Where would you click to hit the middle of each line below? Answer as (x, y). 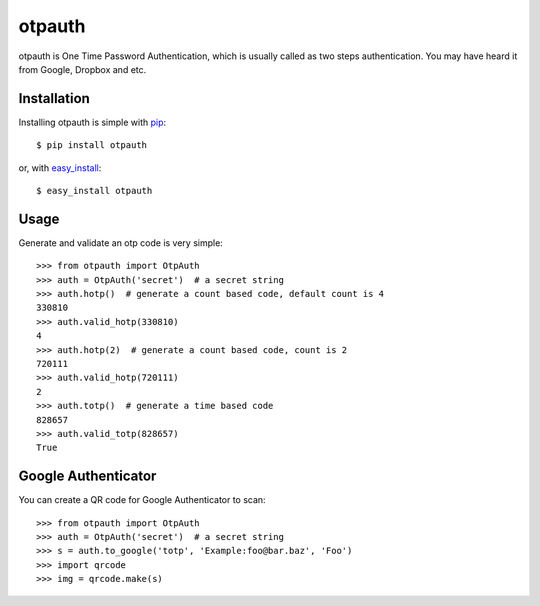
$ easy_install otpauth (94, 191)
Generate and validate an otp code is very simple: (121, 242)
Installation (54, 98)
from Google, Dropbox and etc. (82, 69)
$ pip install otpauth (92, 145)
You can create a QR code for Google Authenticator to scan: (142, 500)
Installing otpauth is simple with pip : (92, 122)
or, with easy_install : (60, 167)
